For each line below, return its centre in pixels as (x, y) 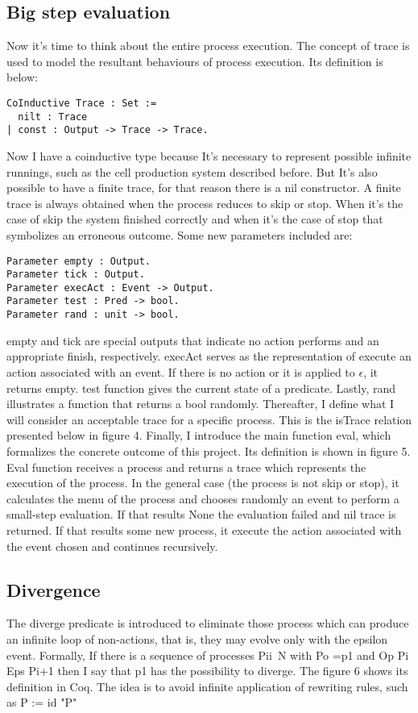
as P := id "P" (42, 702)
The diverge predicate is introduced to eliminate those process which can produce (208, 623)
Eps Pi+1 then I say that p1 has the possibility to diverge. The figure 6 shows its (207, 671)
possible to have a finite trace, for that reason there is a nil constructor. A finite (204, 188)
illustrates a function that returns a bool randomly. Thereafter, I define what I (201, 404)
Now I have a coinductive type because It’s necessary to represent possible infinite (209, 155)
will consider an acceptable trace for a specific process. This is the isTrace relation (209, 419)
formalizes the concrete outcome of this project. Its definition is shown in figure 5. (209, 450)
